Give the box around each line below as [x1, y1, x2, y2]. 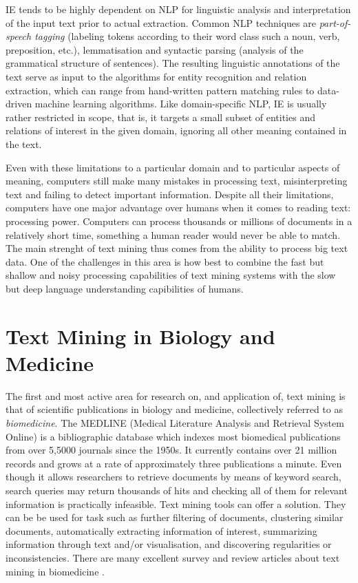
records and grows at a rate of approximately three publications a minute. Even [6, 456, 342, 470]
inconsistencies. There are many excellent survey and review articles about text [6, 550, 340, 564]
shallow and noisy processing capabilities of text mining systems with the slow [6, 268, 336, 282]
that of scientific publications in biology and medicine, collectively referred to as [6, 402, 343, 416]
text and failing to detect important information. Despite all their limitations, [6, 187, 334, 201]
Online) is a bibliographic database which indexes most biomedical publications [6, 429, 341, 443]
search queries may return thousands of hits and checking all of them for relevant [6, 483, 348, 497]
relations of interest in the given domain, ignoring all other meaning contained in [6, 123, 347, 138]
